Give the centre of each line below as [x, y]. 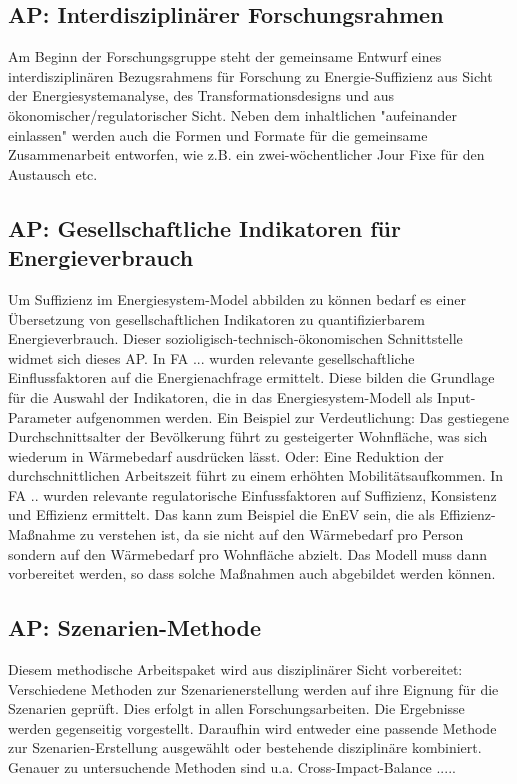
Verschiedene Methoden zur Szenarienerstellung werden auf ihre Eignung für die [253, 688]
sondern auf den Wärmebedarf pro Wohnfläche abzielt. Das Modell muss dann [248, 553]
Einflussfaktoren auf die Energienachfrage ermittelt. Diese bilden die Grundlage [251, 377]
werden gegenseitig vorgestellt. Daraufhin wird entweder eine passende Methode [252, 727]
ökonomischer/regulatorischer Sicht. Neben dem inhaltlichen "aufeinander [232, 114]
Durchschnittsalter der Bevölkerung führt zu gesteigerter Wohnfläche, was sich [248, 436]
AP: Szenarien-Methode [135, 627]
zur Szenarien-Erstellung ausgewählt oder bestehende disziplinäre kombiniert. [245, 747]
